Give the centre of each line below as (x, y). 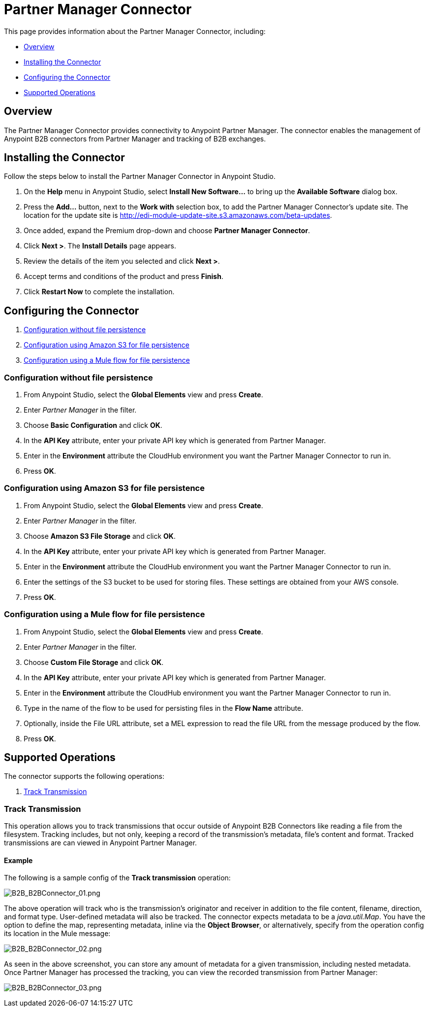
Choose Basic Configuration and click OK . (93, 425)
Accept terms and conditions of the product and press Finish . (123, 277)
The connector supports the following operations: (84, 776)
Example (18, 860)
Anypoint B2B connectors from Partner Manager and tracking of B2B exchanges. (135, 139)
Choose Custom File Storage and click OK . (94, 662)
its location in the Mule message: (57, 934)
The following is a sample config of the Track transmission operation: (117, 878)
